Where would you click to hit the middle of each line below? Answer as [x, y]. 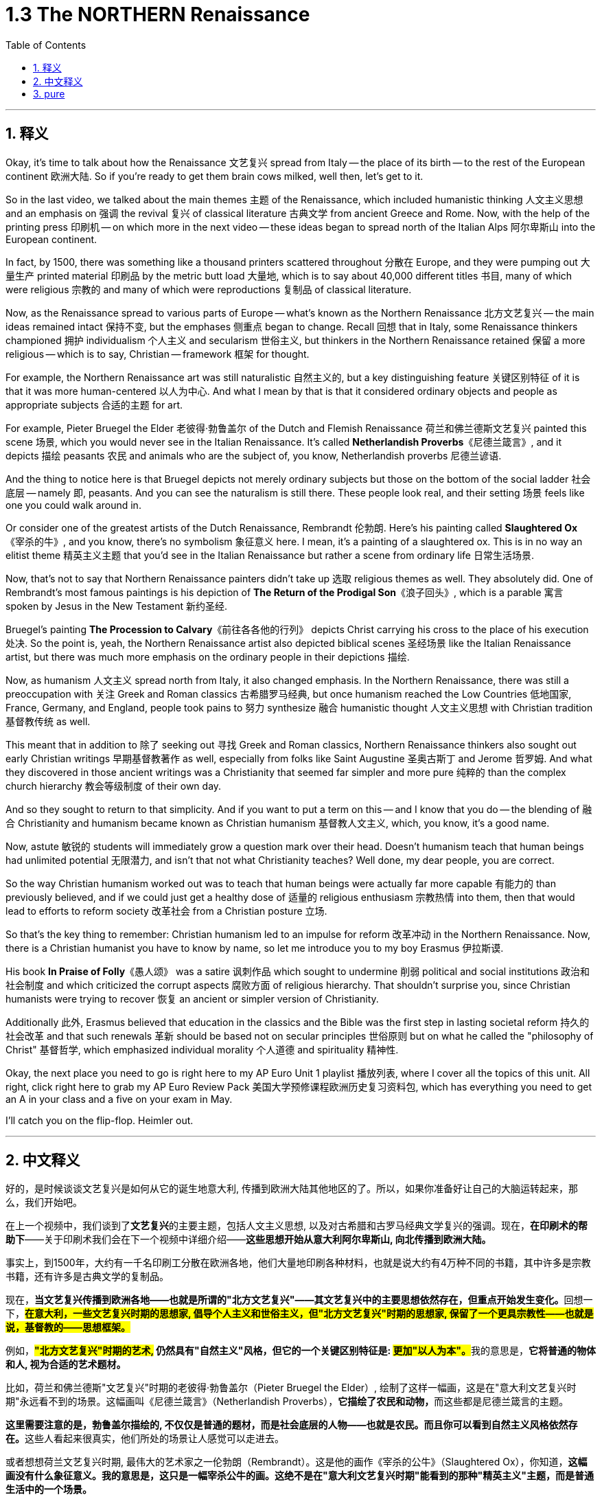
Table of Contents [46, 45]
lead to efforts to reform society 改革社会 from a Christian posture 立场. [166, 911]
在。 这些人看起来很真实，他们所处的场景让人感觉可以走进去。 [145, 1439]
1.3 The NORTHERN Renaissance [158, 14]
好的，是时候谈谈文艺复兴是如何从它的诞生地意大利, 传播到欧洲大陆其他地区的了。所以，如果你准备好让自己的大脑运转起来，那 [292, 1189]
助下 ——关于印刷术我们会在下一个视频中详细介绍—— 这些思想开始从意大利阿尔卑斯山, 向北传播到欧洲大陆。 [248, 1239]
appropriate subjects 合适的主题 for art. [94, 404]
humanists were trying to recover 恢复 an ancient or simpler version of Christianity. [192, 998]
